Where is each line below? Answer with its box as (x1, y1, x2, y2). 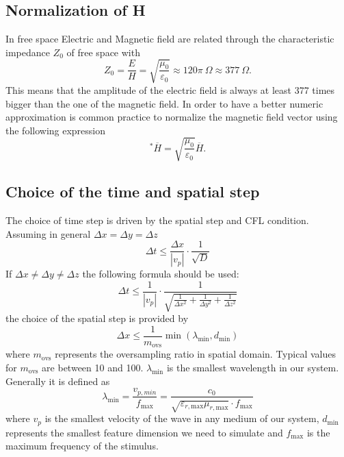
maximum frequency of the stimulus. (5, 439, 159, 453)
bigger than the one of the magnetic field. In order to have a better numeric (5, 96, 323, 110)
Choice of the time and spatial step (5, 181, 260, 202)
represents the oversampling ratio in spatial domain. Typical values (55, 347, 336, 361)
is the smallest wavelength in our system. (166, 360, 339, 374)
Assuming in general (5, 226, 91, 240)
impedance (5, 45, 50, 59)
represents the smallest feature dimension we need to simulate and (5, 425, 283, 439)
